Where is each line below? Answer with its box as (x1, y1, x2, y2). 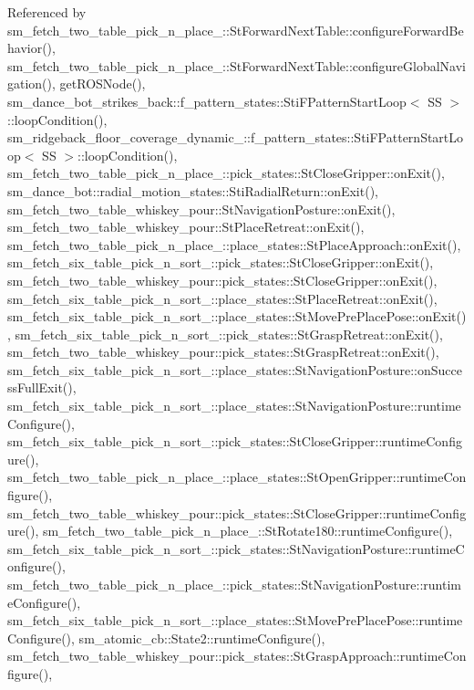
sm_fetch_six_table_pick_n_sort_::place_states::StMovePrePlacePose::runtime (7, 611, 463, 630)
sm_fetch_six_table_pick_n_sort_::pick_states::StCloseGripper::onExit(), (7, 253, 434, 272)
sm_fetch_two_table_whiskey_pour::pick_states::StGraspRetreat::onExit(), (7, 342, 439, 361)
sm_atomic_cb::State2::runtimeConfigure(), (78, 628, 325, 647)
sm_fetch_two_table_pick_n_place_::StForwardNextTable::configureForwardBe (7, 20, 464, 39)
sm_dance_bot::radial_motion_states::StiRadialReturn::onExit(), (7, 181, 378, 200)
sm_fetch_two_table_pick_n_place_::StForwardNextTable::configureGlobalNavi (7, 56, 466, 75)
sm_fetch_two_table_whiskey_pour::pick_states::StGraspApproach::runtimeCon (7, 646, 467, 665)
